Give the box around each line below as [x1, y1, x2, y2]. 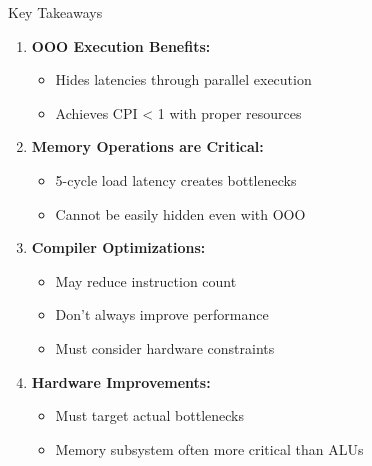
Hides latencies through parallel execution [55, 69, 312, 90]
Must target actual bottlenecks [55, 405, 245, 426]
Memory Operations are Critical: [31, 136, 264, 157]
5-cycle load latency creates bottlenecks [55, 169, 297, 190]
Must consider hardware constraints [55, 337, 275, 358]
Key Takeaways [8, 2, 103, 22]
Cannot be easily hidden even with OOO [55, 203, 306, 224]
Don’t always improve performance [55, 304, 269, 325]
